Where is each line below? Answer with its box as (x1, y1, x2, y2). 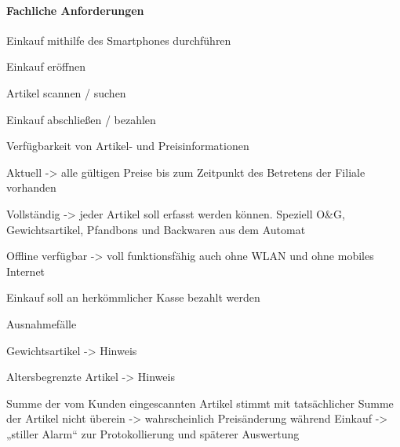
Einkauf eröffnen (6, 58, 85, 75)
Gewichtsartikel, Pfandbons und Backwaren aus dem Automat (6, 221, 306, 237)
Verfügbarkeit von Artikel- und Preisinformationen (6, 137, 249, 154)
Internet (6, 262, 45, 279)
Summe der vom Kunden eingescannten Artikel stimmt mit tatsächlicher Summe (6, 394, 394, 411)
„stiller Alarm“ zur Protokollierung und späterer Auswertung (6, 425, 300, 442)
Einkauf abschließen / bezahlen (6, 111, 156, 127)
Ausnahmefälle (6, 315, 77, 332)
